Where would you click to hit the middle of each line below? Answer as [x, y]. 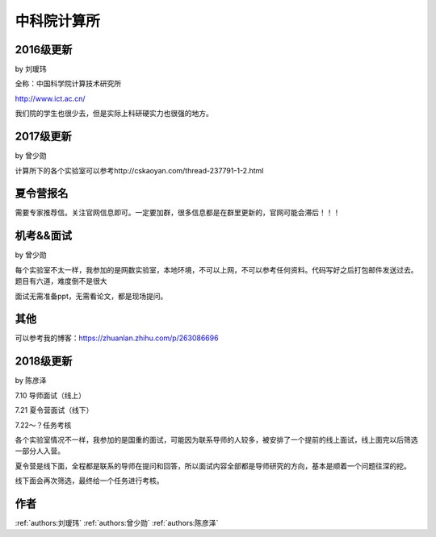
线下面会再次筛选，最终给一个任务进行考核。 [89, 481]
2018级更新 [44, 362]
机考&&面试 [44, 236]
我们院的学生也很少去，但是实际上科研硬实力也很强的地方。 [114, 114]
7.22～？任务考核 [43, 425]
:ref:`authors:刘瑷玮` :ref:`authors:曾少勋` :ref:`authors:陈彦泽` [117, 522]
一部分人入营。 [40, 451]
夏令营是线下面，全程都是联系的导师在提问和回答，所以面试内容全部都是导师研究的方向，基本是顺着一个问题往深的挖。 [213, 466]
